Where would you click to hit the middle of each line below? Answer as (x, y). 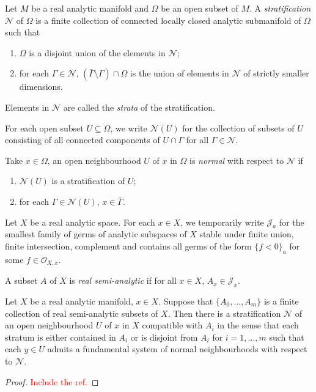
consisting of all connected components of (83, 140)
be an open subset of (200, 8)
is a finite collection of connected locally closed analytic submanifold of (168, 20)
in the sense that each (258, 325)
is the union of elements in (179, 73)
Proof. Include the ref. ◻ (52, 381)
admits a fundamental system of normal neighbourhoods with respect (177, 349)
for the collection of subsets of (238, 128)
